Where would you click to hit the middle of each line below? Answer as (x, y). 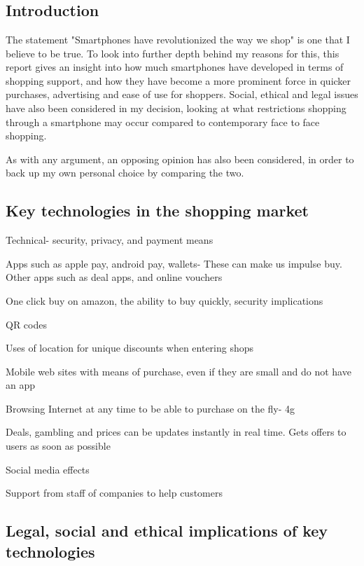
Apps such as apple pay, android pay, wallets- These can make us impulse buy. (174, 263)
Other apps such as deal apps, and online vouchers (114, 277)
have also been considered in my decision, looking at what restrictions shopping (176, 108)
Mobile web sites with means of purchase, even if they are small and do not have (178, 371)
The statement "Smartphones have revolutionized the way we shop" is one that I (178, 39)
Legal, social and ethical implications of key (167, 531)
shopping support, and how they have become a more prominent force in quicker (178, 80)
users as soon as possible (58, 446)
